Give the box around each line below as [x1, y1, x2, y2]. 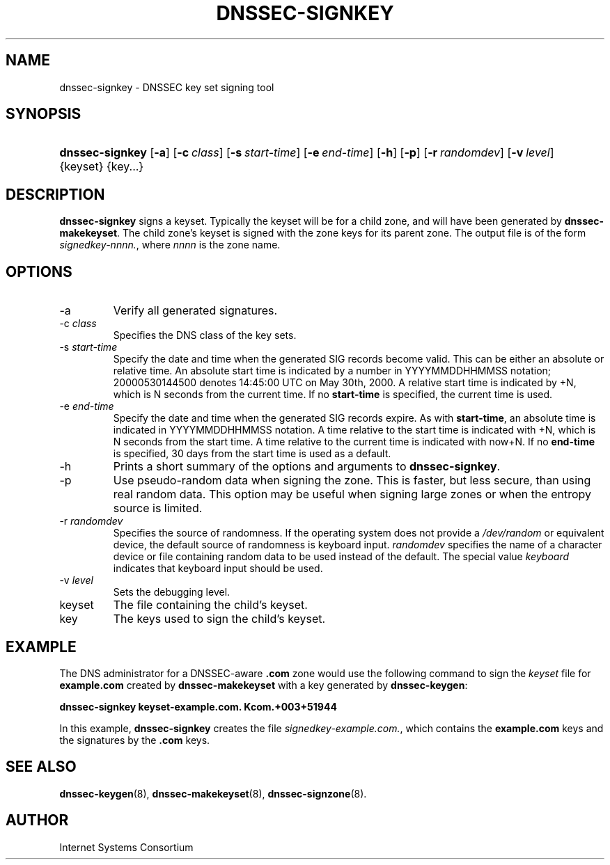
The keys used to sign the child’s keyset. [113, 612, 326, 626]
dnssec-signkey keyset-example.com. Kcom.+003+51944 [59, 700, 337, 713]
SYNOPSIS [6, 105, 81, 123]
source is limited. [113, 501, 203, 516]
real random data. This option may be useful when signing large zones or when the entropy [113, 487, 592, 502]
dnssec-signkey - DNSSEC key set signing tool [59, 81, 274, 93]
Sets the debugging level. [113, 586, 230, 598]
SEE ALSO [6, 758, 77, 776]
